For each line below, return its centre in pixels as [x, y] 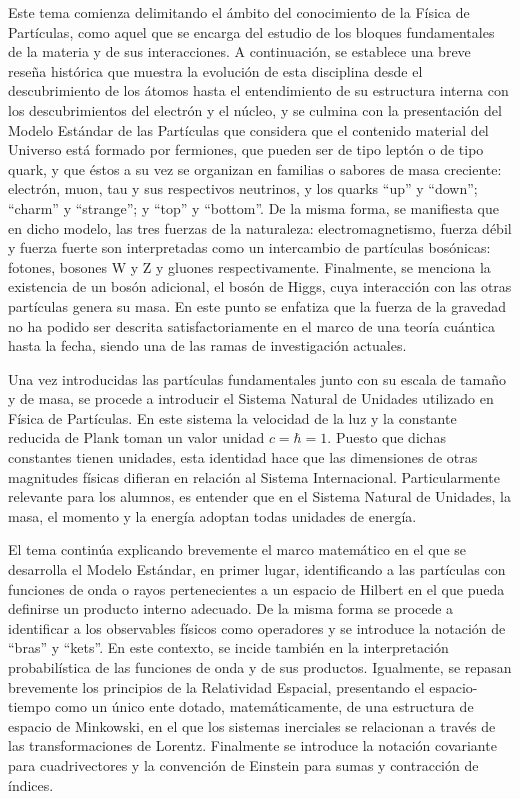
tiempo [29, 706]
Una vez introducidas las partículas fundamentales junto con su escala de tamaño [257, 378]
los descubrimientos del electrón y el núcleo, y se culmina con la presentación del [255, 109]
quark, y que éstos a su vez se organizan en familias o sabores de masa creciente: [255, 168]
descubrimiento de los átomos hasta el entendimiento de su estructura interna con [258, 90]
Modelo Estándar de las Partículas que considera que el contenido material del [248, 129]
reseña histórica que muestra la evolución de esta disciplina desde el [215, 70]
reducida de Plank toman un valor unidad [136, 437]
